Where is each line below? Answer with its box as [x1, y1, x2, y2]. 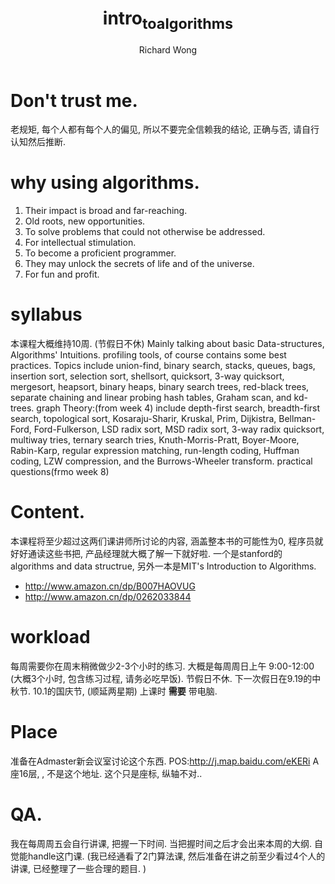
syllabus [10, 303, 83, 326]
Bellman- [278, 413, 317, 425]
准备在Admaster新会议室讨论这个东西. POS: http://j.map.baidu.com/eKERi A [10, 755, 320, 767]
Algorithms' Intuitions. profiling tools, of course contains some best [10, 349, 287, 361]
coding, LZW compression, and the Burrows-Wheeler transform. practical [10, 455, 313, 467]
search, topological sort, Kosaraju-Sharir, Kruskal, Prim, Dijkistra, [10, 413, 277, 425]
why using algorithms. [10, 172, 200, 194]
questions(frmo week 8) [10, 466, 110, 478]
